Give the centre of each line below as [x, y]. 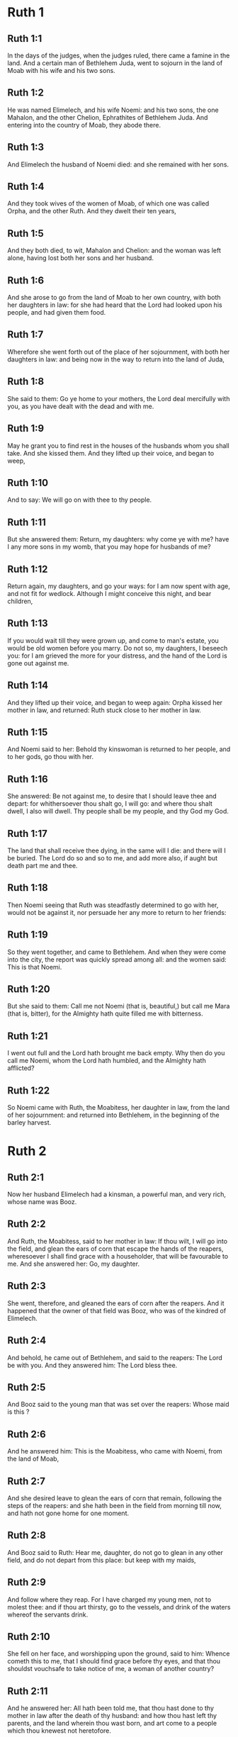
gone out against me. [38, 663]
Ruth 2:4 [27, 1340]
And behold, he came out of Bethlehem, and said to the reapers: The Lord [115, 1357]
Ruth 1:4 [26, 187]
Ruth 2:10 [29, 1637]
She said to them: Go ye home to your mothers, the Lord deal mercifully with [119, 398]
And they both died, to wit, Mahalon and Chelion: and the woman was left [114, 251]
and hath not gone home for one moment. [68, 1513]
